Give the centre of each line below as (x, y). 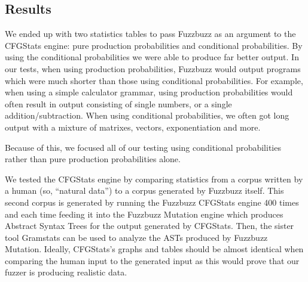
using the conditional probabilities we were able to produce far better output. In (152, 57)
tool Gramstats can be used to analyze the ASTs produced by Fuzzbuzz (136, 237)
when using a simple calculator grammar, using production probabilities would (149, 92)
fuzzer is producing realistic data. (66, 272)
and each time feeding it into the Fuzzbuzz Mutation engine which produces (144, 214)
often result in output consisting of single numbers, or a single (118, 103)
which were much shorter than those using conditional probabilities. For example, (154, 80)
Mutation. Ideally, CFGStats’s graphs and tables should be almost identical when (154, 249)
